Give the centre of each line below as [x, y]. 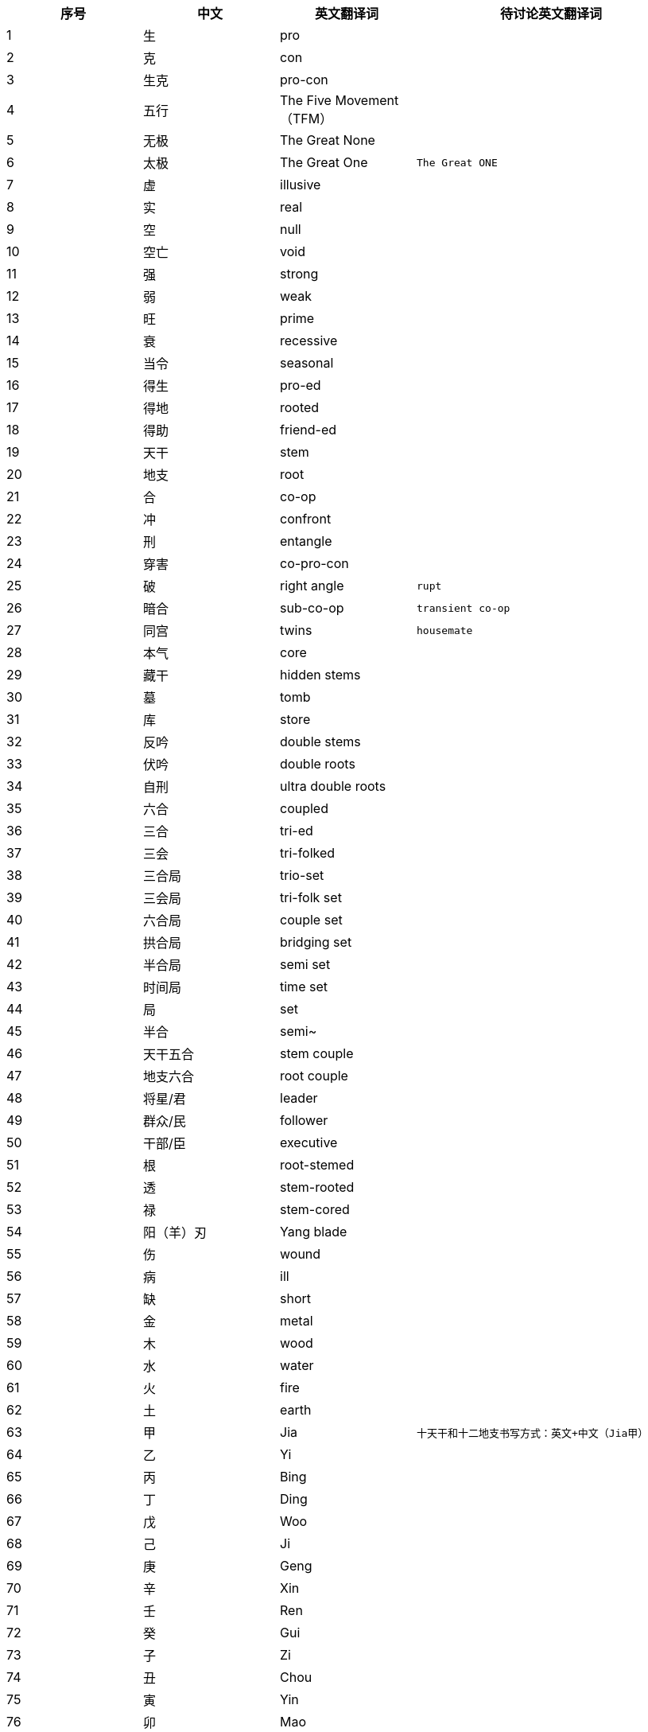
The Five [306, 100]
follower [304, 1120]
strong [299, 274]
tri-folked [308, 853]
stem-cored [315, 1209]
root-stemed [317, 1165]
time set [304, 987]
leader [299, 1098]
